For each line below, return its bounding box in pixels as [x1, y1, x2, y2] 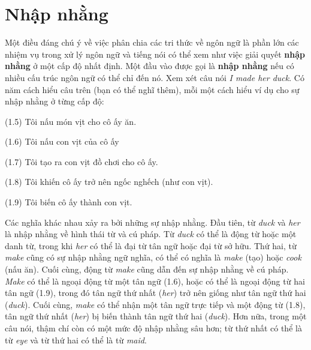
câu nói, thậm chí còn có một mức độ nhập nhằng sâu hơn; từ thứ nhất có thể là [5, 322, 302, 334]
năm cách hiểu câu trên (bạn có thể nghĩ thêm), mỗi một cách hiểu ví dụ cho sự [5, 83, 300, 95]
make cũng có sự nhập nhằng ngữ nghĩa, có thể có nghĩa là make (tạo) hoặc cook [5, 251, 301, 264]
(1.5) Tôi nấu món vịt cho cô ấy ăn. [5, 115, 137, 127]
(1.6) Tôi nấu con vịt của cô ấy [5, 135, 119, 148]
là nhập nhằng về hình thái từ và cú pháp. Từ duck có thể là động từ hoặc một [5, 228, 297, 240]
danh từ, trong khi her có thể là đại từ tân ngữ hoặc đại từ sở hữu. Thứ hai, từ [5, 239, 297, 252]
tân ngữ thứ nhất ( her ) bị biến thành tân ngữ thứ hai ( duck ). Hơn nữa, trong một [5, 310, 307, 322]
